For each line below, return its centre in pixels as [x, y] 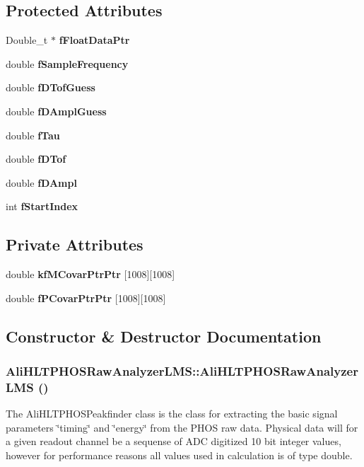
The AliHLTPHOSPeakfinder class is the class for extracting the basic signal [172, 414]
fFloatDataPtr [94, 40]
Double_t [27, 40]
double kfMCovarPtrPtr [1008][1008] [90, 274]
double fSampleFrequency [67, 63]
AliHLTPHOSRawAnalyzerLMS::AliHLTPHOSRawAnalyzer [182, 371]
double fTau [33, 135]
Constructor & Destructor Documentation [164, 336]
